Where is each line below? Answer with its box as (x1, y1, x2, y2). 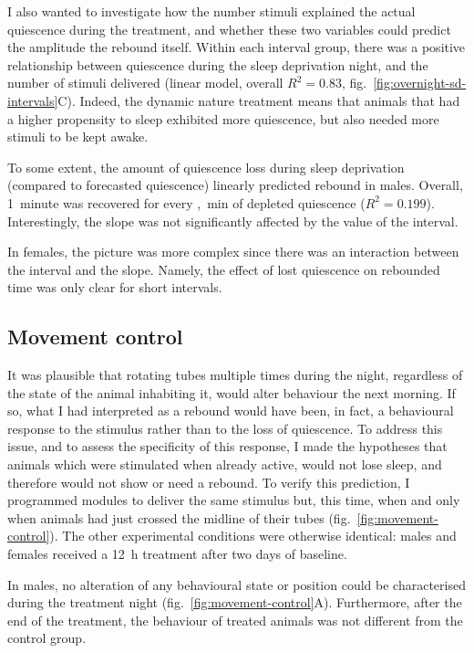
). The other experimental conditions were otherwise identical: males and (49, 526, 457, 545)
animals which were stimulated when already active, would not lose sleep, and (7, 455, 442, 474)
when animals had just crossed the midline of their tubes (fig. (7, 508, 351, 527)
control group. (7, 628, 87, 648)
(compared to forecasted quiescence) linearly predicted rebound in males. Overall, (7, 175, 463, 195)
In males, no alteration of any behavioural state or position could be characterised (7, 574, 466, 594)
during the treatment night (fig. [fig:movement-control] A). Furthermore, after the (7, 593, 462, 612)
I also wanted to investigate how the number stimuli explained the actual (7, 2, 416, 20)
